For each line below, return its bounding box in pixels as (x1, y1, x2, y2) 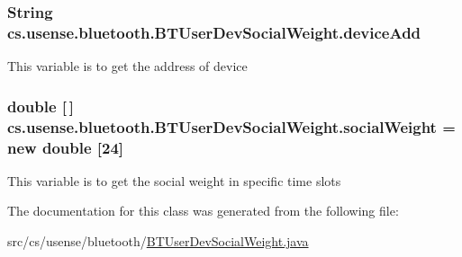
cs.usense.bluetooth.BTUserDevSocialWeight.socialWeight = (7, 115, 456, 137)
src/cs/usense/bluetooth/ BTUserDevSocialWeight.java (7, 231, 309, 250)
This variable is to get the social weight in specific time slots (7, 171, 341, 190)
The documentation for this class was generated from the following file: (7, 201, 399, 220)
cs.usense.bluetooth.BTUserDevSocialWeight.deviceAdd (7, 21, 421, 43)
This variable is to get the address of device (7, 57, 248, 75)
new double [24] (7, 136, 124, 158)
